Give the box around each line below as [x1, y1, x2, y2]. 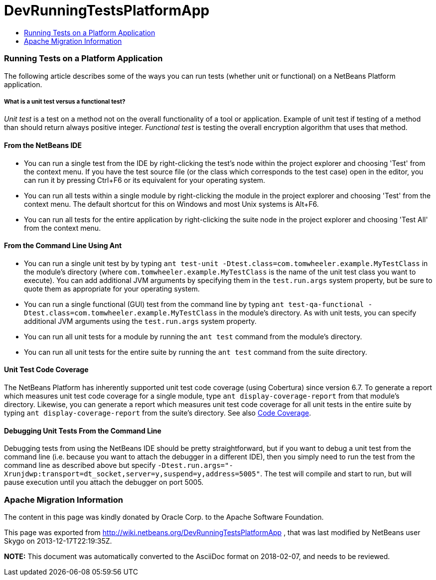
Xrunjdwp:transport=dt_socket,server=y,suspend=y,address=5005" [4, 470, 261, 478]
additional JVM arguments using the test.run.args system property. [24, 316, 257, 325]
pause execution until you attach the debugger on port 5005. [4, 478, 204, 487]
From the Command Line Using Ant [4, 241, 122, 250]
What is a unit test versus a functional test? [4, 98, 126, 105]
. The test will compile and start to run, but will [260, 469, 412, 478]
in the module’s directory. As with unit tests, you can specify [219, 308, 417, 317]
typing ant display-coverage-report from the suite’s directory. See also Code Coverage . [4, 408, 311, 417]
